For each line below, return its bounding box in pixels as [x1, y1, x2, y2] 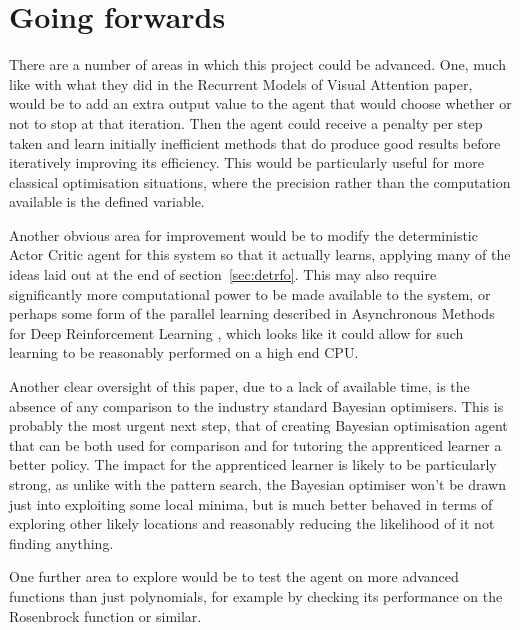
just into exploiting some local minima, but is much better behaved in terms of [9, 493, 493, 514]
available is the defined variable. [9, 191, 205, 212]
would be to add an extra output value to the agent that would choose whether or [9, 93, 512, 114]
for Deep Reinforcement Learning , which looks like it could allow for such [9, 322, 464, 343]
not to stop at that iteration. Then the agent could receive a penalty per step [9, 112, 483, 133]
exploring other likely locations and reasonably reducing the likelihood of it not [9, 513, 495, 534]
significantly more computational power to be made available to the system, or [9, 283, 491, 304]
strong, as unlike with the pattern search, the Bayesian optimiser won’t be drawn [9, 474, 506, 494]
